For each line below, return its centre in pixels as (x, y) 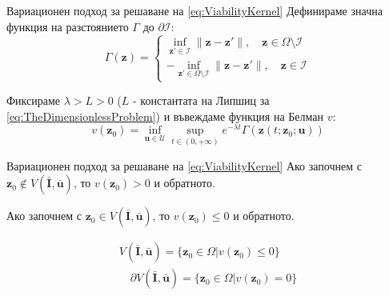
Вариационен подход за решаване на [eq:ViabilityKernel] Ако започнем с (184, 165)
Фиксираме (33, 100)
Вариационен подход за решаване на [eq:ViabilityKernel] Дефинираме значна (194, 10)
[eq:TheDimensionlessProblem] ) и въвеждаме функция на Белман (165, 116)
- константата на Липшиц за (201, 100)
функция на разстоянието (68, 26)
